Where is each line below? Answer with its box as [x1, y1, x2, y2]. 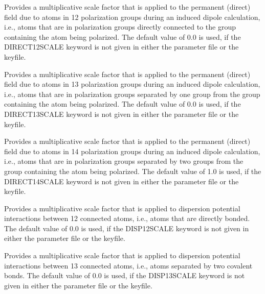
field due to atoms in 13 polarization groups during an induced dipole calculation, [4, 79, 260, 89]
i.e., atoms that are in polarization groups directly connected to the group [4, 21, 236, 32]
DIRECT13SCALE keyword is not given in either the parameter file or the [4, 108, 239, 119]
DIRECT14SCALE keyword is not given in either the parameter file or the [4, 176, 239, 186]
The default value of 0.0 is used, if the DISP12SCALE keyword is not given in [4, 223, 249, 233]
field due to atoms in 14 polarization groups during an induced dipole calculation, [4, 145, 260, 156]
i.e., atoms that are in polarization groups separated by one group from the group [4, 88, 260, 99]
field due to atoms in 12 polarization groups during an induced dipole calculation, [4, 11, 260, 22]
